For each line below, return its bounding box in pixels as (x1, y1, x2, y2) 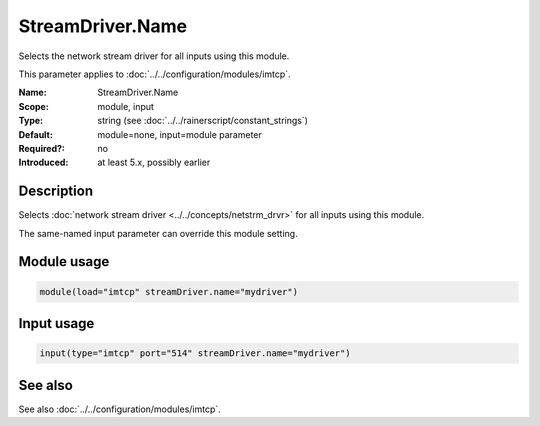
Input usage (18, 315, 95, 332)
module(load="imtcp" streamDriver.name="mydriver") (39, 286, 299, 297)
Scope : (18, 100, 49, 112)
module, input (97, 100, 155, 112)
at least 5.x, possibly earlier (97, 156, 211, 169)
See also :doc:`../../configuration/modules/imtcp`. (18, 403, 222, 415)
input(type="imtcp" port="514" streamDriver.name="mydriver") (39, 348, 351, 359)
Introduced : (18, 156, 69, 169)
